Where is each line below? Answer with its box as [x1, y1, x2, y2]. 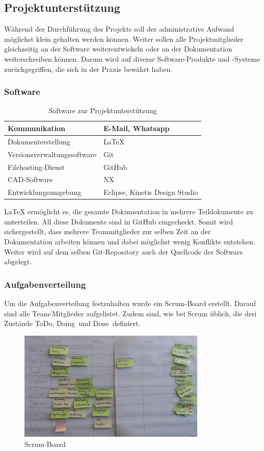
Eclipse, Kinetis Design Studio [103, 187, 198, 197]
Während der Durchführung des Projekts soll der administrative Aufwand [4, 23, 234, 34]
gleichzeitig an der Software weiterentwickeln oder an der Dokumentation [4, 43, 232, 54]
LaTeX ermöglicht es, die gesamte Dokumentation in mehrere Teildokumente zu [4, 206, 253, 217]
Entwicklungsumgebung [8, 187, 82, 197]
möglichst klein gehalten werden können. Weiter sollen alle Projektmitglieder [4, 33, 244, 44]
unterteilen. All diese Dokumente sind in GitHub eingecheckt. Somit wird [4, 216, 233, 227]
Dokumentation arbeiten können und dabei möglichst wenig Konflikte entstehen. [4, 236, 255, 247]
